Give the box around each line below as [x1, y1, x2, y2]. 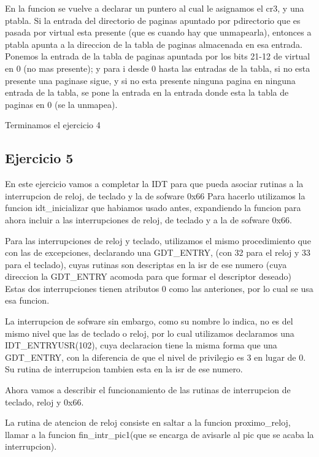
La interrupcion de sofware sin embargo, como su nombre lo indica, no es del [5, 315, 293, 328]
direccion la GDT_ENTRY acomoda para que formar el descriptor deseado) [5, 270, 291, 283]
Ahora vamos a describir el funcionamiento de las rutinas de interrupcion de [5, 383, 291, 396]
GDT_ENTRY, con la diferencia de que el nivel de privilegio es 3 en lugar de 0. [5, 350, 306, 363]
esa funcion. [5, 294, 50, 307]
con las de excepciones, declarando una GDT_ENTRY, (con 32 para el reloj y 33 [5, 246, 310, 259]
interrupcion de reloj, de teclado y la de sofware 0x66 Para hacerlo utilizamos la [5, 189, 306, 202]
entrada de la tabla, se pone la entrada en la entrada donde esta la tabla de [5, 86, 289, 99]
